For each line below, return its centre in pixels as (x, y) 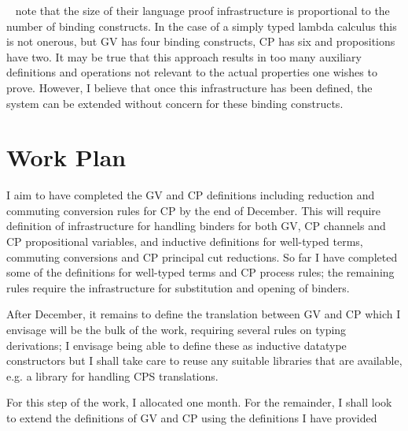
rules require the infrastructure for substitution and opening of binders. (178, 287)
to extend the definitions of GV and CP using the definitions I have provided (192, 418)
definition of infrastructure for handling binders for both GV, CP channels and (196, 226)
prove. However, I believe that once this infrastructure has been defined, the (189, 87)
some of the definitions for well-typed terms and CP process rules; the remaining (200, 272)
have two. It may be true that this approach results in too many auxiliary (184, 56)
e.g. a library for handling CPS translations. (112, 375)
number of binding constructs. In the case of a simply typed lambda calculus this (202, 26)
